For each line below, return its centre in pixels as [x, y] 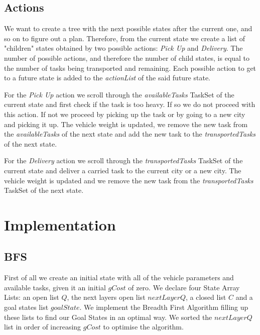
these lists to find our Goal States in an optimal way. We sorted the [108, 317]
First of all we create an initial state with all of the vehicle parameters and [119, 277]
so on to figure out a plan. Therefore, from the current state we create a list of [124, 38]
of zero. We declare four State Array [184, 287]
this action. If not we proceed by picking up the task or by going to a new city [125, 114]
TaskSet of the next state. [44, 190]
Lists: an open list [32, 297]
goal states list [26, 307]
